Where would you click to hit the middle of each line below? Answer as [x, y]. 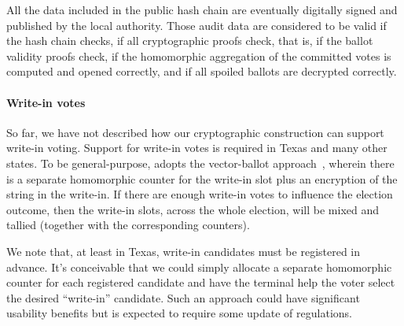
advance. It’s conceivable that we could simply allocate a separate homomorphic [199, 267]
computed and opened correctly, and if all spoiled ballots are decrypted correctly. [202, 71]
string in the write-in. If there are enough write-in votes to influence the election [200, 194]
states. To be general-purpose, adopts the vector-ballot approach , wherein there [200, 163]
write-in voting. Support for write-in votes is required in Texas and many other [197, 148]
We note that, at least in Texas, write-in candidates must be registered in [184, 251]
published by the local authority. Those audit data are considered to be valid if [196, 25]
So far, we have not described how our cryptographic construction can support [195, 132]
